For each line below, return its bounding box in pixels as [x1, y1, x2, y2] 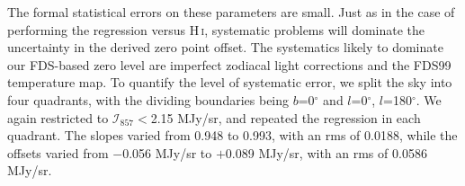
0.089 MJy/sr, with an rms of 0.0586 [225, 143, 427, 162]
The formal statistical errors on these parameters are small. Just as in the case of [7, 3, 455, 21]
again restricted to [7, 108, 109, 127]
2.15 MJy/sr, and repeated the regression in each [150, 108, 421, 127]
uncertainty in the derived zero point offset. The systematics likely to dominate [7, 38, 443, 57]
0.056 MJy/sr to [122, 143, 212, 162]
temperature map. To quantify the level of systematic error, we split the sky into [7, 73, 452, 92]
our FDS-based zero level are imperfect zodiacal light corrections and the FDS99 [7, 55, 452, 74]
